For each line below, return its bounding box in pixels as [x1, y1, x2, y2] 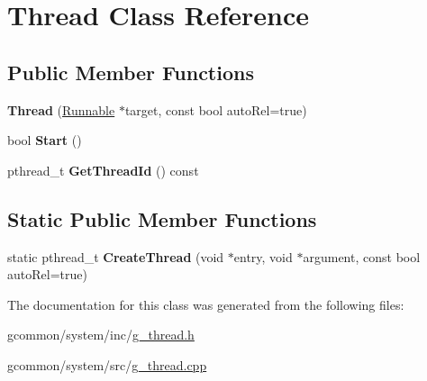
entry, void [233, 247, 293, 266]
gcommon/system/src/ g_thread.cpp [7, 355, 207, 374]
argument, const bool [303, 247, 421, 266]
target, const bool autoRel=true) [124, 100, 307, 119]
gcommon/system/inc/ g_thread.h [7, 325, 195, 344]
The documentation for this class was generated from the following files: [7, 295, 404, 313]
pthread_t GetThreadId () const [7, 160, 199, 179]
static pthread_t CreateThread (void [7, 247, 224, 266]
